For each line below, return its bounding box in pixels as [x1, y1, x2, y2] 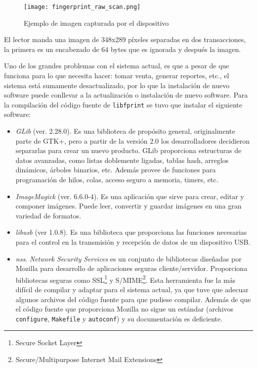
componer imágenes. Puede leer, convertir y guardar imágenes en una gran [15, 201, 242, 211]
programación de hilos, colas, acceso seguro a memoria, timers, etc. [15, 174, 218, 185]
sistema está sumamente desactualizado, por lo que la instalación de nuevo [4, 80, 230, 90]
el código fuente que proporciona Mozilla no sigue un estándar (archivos [15, 304, 234, 314]
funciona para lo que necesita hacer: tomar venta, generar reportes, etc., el [4, 70, 229, 81]
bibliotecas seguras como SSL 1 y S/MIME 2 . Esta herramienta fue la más [15, 273, 236, 285]
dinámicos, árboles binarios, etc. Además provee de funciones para [15, 164, 216, 175]
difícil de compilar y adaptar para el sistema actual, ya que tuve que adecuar [15, 284, 249, 295]
